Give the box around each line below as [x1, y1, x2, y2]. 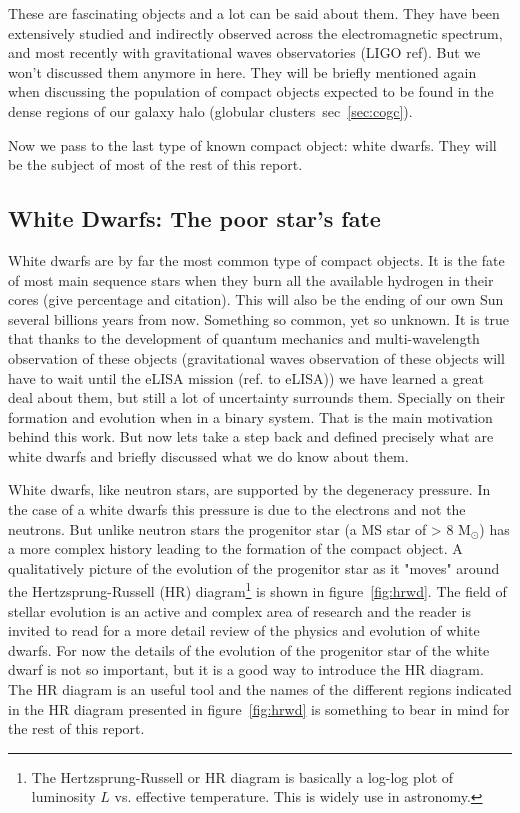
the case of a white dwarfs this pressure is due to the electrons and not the [8, 499, 466, 520]
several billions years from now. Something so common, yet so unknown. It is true [8, 308, 510, 329]
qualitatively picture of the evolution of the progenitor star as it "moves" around [8, 557, 500, 578]
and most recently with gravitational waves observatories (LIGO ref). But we [8, 42, 481, 63]
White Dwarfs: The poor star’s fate [8, 203, 381, 234]
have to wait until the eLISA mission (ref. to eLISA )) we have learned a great [8, 367, 484, 388]
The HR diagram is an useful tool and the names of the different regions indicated [8, 679, 512, 700]
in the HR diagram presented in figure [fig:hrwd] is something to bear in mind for [8, 698, 510, 719]
